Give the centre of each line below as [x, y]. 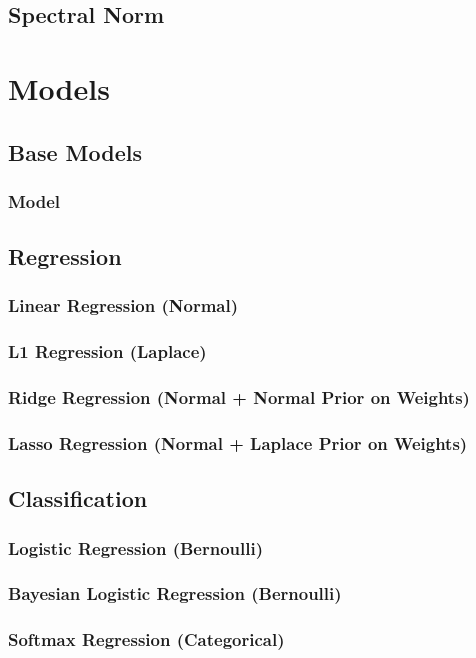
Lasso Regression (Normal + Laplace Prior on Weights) [238, 443]
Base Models [75, 151]
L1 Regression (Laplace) [107, 351]
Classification [78, 498]
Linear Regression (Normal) [123, 305]
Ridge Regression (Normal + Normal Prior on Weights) [239, 397]
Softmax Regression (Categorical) [146, 639]
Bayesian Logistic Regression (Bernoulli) [175, 593]
